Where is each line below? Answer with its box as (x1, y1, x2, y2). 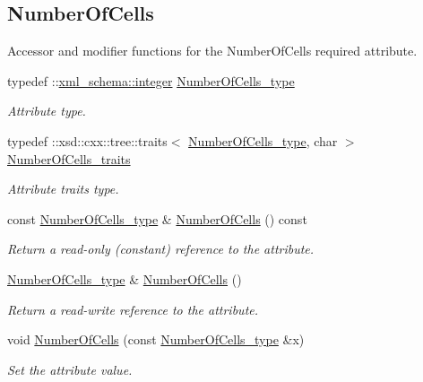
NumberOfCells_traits (7, 149, 131, 168)
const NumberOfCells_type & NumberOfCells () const (7, 209, 307, 228)
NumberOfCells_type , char (188, 131, 338, 150)
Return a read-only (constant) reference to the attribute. (7, 239, 315, 258)
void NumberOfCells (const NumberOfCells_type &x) (7, 330, 305, 349)
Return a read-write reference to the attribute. (7, 300, 259, 318)
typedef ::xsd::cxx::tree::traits (7, 131, 168, 150)
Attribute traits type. (7, 179, 119, 198)
